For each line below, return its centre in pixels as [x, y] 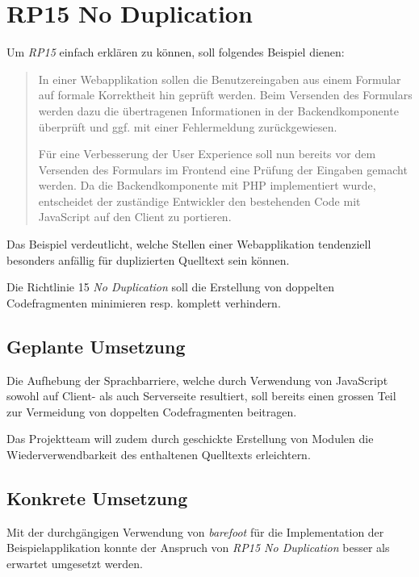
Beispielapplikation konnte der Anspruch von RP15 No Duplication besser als [198, 548]
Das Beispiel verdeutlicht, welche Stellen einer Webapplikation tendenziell [189, 244]
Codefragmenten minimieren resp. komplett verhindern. [144, 302]
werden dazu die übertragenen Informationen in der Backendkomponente [218, 110]
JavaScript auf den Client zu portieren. [135, 217]
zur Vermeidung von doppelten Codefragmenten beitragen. [152, 411]
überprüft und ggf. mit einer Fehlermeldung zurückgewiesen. [188, 126]
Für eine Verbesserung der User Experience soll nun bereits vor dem [207, 154]
